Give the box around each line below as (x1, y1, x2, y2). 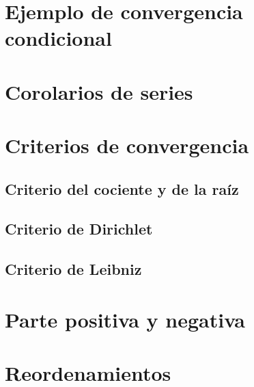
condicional (5, 24, 112, 52)
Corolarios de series (5, 77, 193, 105)
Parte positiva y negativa (5, 305, 246, 333)
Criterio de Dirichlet (5, 218, 153, 239)
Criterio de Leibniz (5, 258, 142, 280)
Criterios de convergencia (5, 131, 249, 159)
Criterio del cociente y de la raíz (5, 178, 239, 199)
